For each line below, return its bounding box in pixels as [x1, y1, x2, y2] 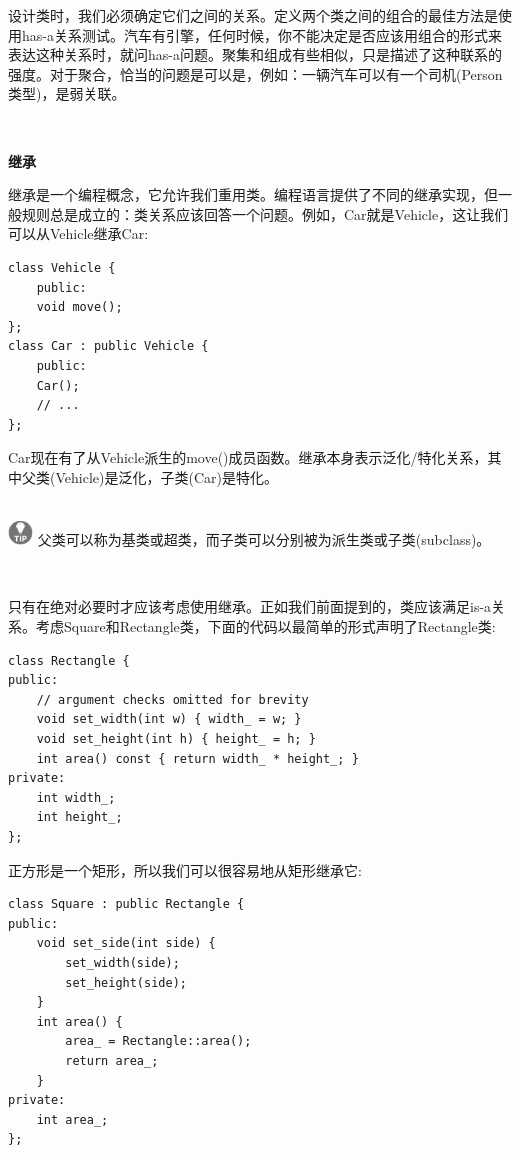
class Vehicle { [8, 260, 116, 275]
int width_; [36, 790, 116, 805]
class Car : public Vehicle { [8, 339, 209, 354]
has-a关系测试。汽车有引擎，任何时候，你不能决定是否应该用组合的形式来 [21, 24, 502, 45]
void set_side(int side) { [36, 936, 216, 951]
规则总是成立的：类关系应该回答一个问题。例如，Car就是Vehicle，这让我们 [21, 203, 509, 224]
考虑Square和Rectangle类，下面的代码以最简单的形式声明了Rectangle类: [35, 616, 496, 637]
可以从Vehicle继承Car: [8, 223, 149, 244]
